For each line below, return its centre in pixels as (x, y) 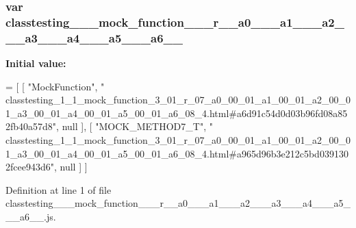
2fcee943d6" (30, 167)
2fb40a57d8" (31, 126)
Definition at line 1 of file (59, 189)
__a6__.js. (31, 216)
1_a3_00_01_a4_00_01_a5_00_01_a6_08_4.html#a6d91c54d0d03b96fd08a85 (177, 113)
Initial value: (36, 63)
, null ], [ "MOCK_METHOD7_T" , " (135, 126)
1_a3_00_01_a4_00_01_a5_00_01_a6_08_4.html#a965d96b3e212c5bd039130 (177, 153)
